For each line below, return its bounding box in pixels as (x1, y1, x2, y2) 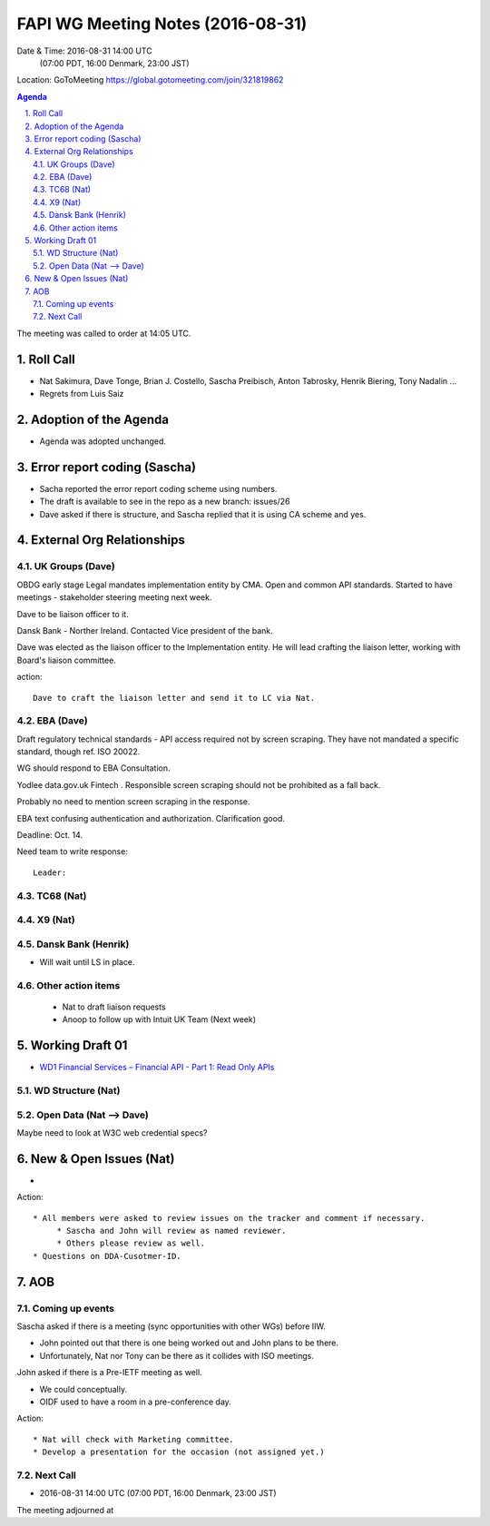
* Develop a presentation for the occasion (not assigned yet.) (33, 1447, 326, 1457)
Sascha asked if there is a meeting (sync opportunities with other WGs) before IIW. (16, 1321, 327, 1332)
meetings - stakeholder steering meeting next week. (16, 592, 212, 603)
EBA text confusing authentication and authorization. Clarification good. (16, 812, 286, 823)
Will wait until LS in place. (39, 957, 135, 968)
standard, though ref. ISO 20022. (16, 746, 141, 757)
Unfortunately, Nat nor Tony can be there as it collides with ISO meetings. (39, 1350, 315, 1361)
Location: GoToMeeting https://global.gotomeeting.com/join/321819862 (16, 74, 284, 85)
